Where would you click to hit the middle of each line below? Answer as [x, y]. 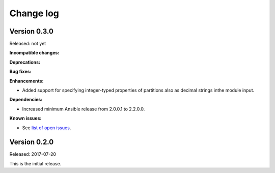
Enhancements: [26, 81]
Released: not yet [28, 44]
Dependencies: [26, 100]
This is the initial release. [35, 163]
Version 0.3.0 [31, 31]
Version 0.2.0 [32, 142]
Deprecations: [25, 62]
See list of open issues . [47, 128]
